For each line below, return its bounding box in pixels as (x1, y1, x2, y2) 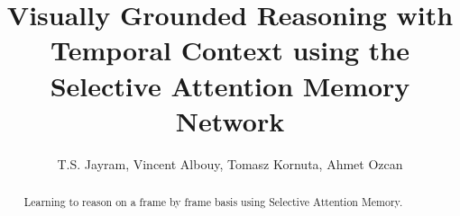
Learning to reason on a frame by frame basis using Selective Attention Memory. (23, 194, 403, 210)
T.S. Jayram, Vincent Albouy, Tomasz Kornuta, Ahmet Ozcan (57, 154, 403, 173)
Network (175, 102, 285, 139)
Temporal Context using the (50, 31, 410, 68)
